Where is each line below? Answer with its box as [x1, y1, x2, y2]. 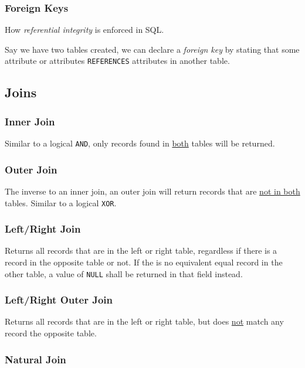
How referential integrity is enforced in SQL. [5, 23, 164, 36]
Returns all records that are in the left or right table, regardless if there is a [5, 244, 277, 257]
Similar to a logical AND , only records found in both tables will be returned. [5, 137, 275, 149]
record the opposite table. [5, 327, 97, 339]
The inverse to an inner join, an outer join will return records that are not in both [5, 185, 300, 197]
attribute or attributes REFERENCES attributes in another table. [5, 54, 230, 67]
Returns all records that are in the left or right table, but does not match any [5, 315, 284, 328]
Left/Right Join [5, 222, 81, 236]
